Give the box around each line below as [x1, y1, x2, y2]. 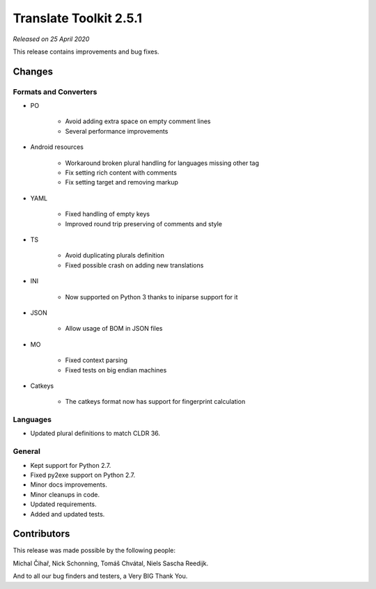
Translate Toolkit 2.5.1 [13, 10, 143, 26]
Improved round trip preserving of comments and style [65, 219, 223, 228]
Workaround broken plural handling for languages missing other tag [65, 159, 260, 167]
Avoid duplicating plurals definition [65, 251, 165, 260]
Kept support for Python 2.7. [30, 461, 111, 469]
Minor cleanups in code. [30, 490, 100, 498]
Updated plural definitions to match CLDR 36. [30, 429, 160, 438]
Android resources [30, 143, 84, 151]
